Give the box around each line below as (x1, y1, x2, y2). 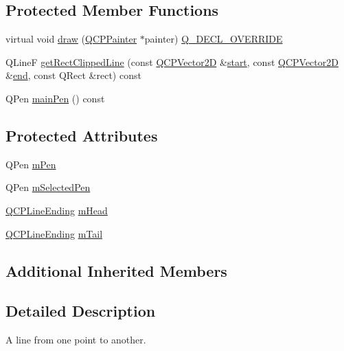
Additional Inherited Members (5, 260, 227, 281)
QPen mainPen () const (5, 91, 105, 105)
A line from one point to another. (5, 332, 146, 347)
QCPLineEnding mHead (5, 203, 108, 217)
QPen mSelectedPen (5, 180, 91, 194)
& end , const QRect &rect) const (5, 68, 141, 82)
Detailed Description (5, 300, 156, 321)
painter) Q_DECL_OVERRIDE (144, 32, 283, 46)
